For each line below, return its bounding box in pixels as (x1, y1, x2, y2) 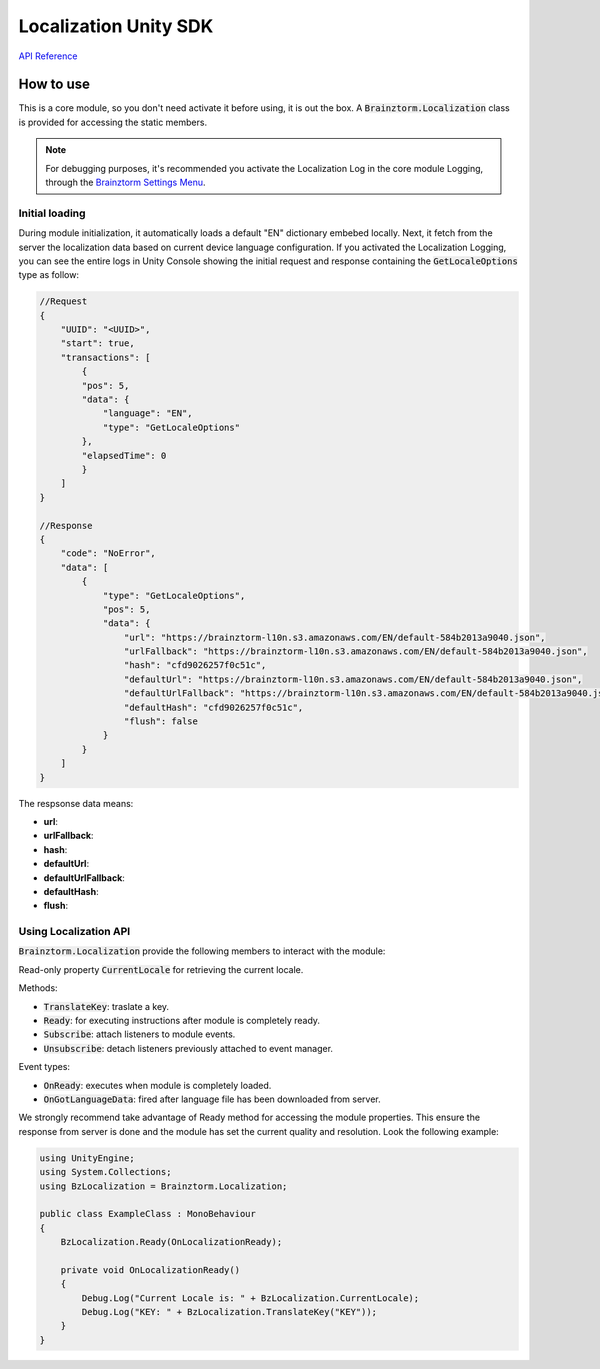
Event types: (18, 1061, 70, 1073)
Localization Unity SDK (18, 15, 214, 37)
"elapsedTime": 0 (81, 450, 167, 461)
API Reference (18, 50, 78, 62)
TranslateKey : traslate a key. (43, 1000, 170, 1012)
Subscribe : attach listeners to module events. (43, 1028, 236, 1040)
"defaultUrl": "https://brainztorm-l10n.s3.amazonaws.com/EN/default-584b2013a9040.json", (123, 673, 583, 685)
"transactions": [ (60, 351, 151, 363)
